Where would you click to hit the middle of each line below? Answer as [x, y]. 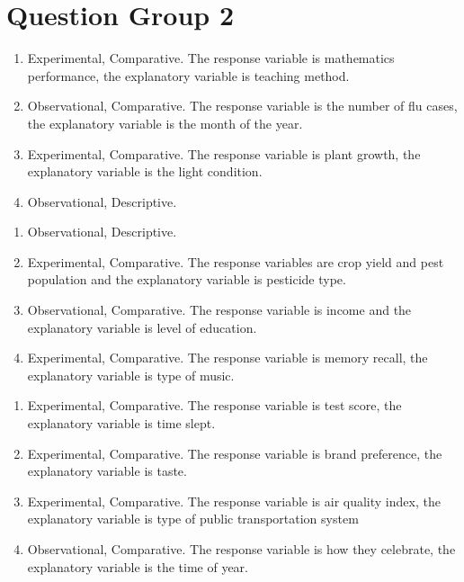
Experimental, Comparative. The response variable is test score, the [214, 405]
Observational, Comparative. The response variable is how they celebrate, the [241, 549]
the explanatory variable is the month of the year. [165, 123]
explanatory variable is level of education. [142, 327]
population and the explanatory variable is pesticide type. [187, 279]
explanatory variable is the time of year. [138, 566]
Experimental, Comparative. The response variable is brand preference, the [235, 453]
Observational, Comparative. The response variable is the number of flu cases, [242, 106]
